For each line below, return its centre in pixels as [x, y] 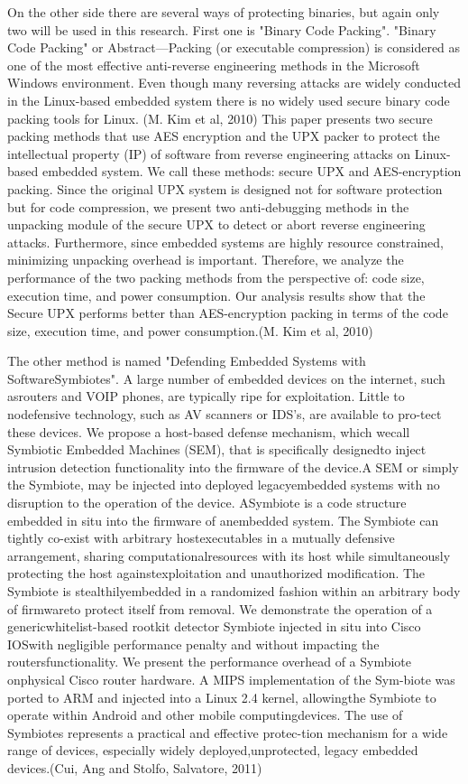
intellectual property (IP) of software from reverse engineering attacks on [209, 153]
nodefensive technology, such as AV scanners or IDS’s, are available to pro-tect [225, 414]
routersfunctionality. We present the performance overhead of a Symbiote [210, 662]
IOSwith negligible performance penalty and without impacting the [193, 644]
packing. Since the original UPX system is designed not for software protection [225, 188]
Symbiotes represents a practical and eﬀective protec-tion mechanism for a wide [228, 732]
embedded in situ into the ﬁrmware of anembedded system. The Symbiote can [223, 520]
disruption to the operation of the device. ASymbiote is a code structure [207, 503]
